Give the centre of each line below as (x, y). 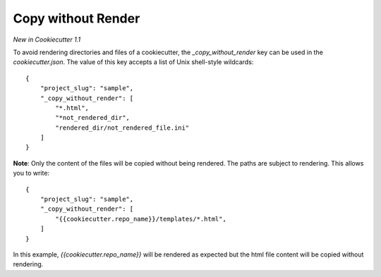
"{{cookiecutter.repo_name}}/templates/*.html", (141, 219)
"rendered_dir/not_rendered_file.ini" (122, 128)
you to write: (31, 173)
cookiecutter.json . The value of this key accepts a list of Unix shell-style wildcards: (133, 62)
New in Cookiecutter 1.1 (47, 39)
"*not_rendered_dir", (93, 118)
